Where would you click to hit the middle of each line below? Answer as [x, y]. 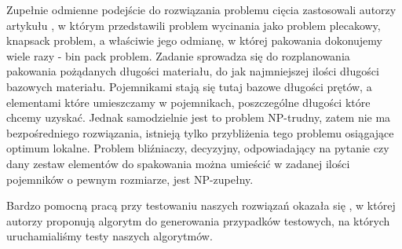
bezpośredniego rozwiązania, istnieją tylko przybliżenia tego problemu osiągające [200, 132]
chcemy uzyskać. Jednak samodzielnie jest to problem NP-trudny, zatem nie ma [199, 117]
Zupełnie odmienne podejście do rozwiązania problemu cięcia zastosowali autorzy [201, 9]
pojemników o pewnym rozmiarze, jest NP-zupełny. [130, 179]
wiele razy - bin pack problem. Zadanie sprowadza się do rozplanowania [178, 55]
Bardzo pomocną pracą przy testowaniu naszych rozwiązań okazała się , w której [201, 205]
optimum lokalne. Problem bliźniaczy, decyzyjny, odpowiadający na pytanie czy [198, 148]
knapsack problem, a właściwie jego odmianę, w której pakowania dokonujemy [194, 40]
